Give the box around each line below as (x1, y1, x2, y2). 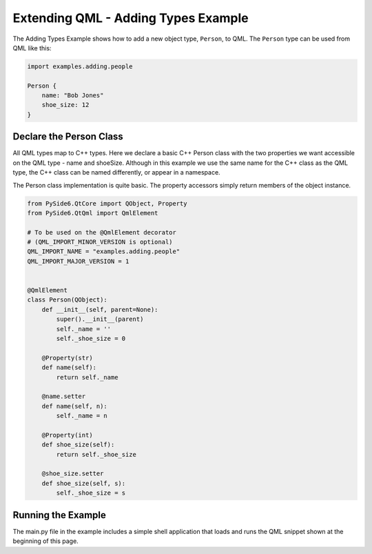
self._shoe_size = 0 (56, 335, 126, 342)
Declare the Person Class (12, 131, 123, 143)
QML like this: (12, 43, 52, 52)
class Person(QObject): (27, 296, 108, 304)
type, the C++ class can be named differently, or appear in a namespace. (12, 168, 220, 177)
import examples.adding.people (27, 62, 134, 70)
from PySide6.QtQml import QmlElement (27, 209, 158, 217)
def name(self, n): (41, 402, 108, 410)
